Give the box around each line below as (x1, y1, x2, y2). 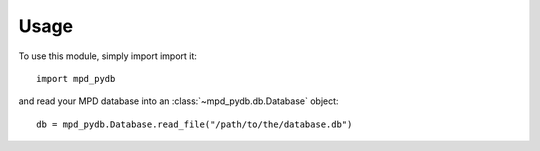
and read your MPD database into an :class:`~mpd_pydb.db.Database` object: (18, 95, 339, 107)
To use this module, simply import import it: (18, 50, 197, 62)
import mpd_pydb (36, 73, 116, 84)
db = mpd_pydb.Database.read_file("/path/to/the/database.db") (36, 118, 353, 130)
